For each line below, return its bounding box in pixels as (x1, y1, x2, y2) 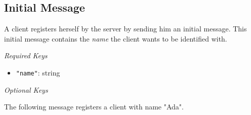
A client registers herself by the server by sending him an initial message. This (4, 23, 247, 34)
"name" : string (16, 67, 60, 78)
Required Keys (4, 50, 48, 61)
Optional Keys (4, 84, 48, 95)
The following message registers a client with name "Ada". (4, 101, 184, 112)
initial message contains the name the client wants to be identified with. (4, 33, 227, 44)
